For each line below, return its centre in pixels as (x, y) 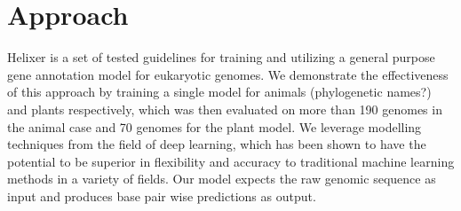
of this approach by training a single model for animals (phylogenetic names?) (219, 92)
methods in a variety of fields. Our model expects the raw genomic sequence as (222, 179)
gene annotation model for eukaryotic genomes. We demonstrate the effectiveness (228, 74)
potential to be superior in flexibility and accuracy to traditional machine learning (231, 161)
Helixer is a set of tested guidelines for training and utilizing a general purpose (221, 57)
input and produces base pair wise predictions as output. (162, 195)
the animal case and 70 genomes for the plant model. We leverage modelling (215, 126)
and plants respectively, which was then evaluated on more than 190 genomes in (225, 109)
